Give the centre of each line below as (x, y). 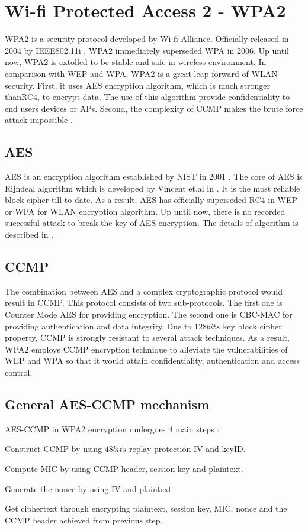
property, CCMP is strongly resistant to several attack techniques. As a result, (147, 337)
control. (19, 372)
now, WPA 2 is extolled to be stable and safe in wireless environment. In (136, 62)
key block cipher (252, 326)
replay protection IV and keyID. (187, 449)
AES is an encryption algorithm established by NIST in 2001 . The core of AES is (154, 177)
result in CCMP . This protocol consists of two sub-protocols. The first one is (144, 303)
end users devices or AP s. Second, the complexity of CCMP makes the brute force (154, 108)
